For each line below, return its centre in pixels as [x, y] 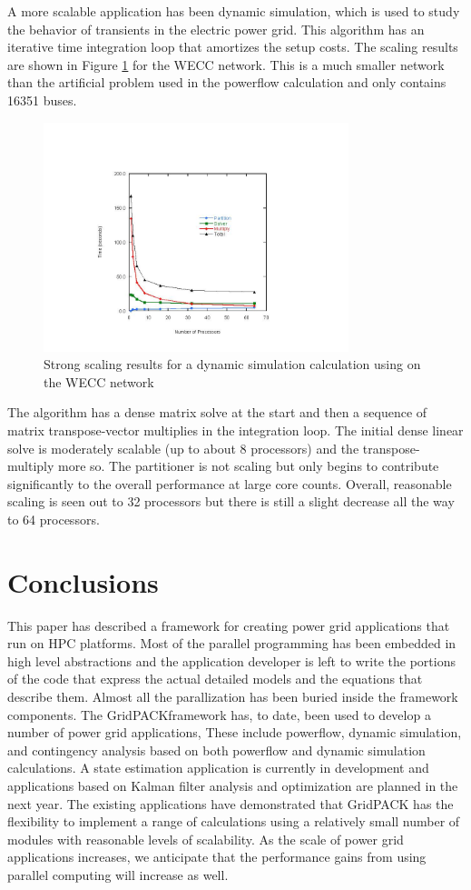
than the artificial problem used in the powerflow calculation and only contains [227, 82]
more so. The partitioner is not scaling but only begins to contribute [249, 466]
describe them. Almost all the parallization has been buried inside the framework [233, 696]
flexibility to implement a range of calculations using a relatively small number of [234, 821]
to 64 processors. [54, 519]
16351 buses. [42, 100]
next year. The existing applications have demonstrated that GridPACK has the [231, 803]
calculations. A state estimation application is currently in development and [218, 768]
